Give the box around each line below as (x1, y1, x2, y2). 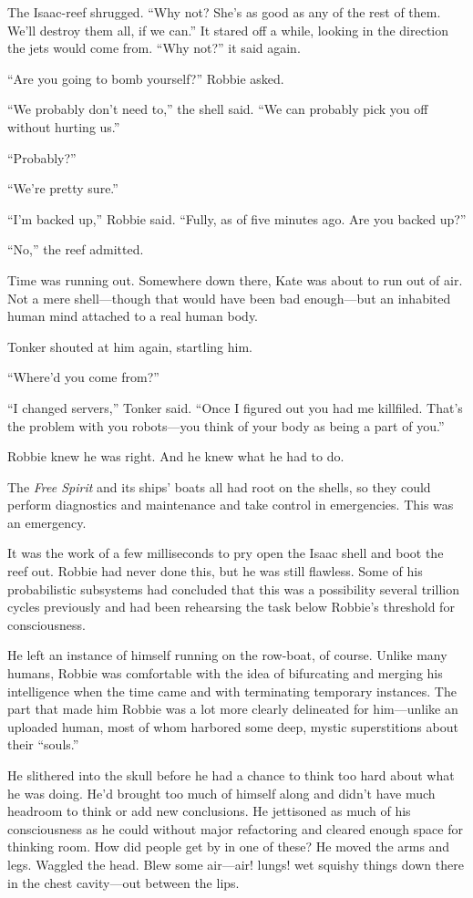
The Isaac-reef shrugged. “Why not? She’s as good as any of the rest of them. (7, 3, 441, 21)
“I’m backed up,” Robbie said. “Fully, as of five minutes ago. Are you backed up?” (7, 209, 467, 228)
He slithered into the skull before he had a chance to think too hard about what (7, 766, 455, 784)
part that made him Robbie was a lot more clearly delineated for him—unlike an (7, 699, 458, 718)
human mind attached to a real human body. (7, 306, 259, 325)
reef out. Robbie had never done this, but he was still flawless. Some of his (7, 562, 423, 581)
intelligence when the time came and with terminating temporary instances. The (7, 681, 457, 700)
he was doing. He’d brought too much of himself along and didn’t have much (7, 783, 436, 802)
